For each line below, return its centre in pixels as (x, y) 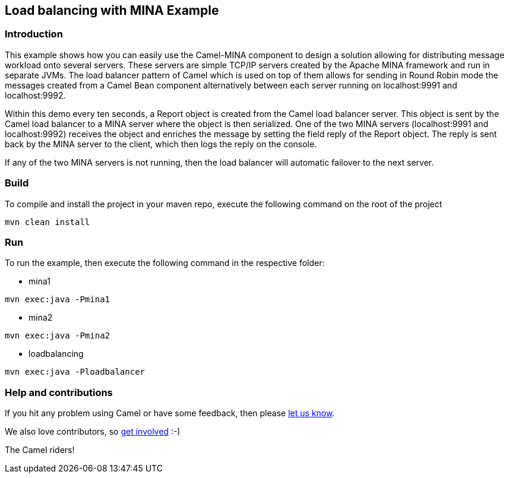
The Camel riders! (40, 450)
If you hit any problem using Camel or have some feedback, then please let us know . (170, 413)
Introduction (34, 34)
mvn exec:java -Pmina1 (58, 300)
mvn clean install (48, 222)
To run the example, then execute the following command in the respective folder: (165, 263)
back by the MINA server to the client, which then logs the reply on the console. (161, 144)
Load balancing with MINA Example (112, 10)
